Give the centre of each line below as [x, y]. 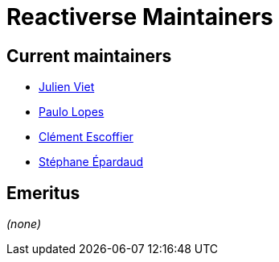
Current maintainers [89, 56]
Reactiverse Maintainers [140, 17]
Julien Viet [67, 87]
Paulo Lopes [72, 112]
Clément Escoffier [86, 137]
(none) [24, 224]
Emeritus [43, 193]
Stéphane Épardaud [91, 162]
